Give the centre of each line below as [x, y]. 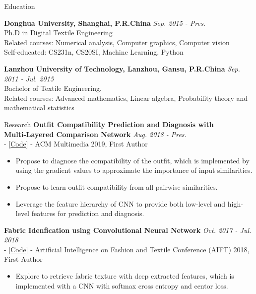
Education [20, 6]
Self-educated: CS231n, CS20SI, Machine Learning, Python [94, 52]
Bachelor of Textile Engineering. [53, 88]
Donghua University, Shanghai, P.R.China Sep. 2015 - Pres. [105, 23]
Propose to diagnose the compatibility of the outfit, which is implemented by [132, 160]
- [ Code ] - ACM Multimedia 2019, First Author [76, 144]
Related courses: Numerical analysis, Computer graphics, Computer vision [117, 42]
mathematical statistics [39, 108]
